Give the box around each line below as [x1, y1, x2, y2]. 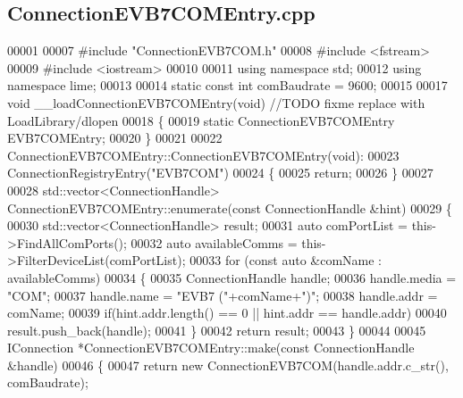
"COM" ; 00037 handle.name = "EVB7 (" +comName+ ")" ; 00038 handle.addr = [7, 286, 438, 304]
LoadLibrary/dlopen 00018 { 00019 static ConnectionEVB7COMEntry [7, 111, 395, 129]
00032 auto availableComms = [130, 233, 298, 252]
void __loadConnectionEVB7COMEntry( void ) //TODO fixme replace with [7, 93, 425, 112]
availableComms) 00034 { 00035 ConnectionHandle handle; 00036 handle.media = [7, 268, 457, 286]
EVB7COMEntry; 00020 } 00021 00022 [7, 129, 223, 147]
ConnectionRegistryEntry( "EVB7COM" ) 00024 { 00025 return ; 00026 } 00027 [7, 163, 434, 182]
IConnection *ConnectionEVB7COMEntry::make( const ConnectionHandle [7, 338, 415, 357]
